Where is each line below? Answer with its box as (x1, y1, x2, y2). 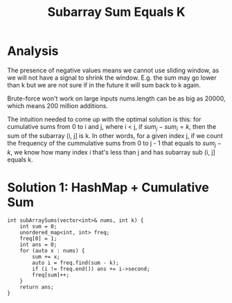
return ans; (19, 284, 54, 291)
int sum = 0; (19, 223, 57, 230)
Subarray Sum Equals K (47, 4, 186, 20)
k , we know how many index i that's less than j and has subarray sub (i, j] (7, 148, 216, 156)
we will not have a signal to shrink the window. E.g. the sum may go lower (7, 73, 217, 82)
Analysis (7, 43, 59, 59)
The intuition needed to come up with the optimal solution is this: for (7, 115, 202, 123)
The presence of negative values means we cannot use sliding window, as (7, 66, 220, 74)
